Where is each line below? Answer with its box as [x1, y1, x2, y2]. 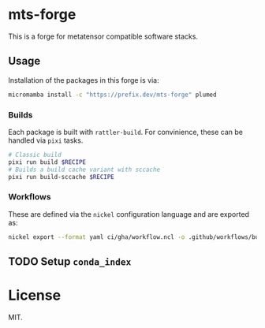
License [8, 286, 62, 304]
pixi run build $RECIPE [8, 158, 87, 166]
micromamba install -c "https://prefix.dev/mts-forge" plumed [8, 91, 217, 99]
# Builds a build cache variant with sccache [8, 166, 160, 173]
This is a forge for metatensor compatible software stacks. [8, 32, 199, 41]
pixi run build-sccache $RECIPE [8, 173, 114, 181]
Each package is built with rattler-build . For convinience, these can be [8, 127, 243, 136]
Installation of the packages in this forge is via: [8, 75, 159, 84]
